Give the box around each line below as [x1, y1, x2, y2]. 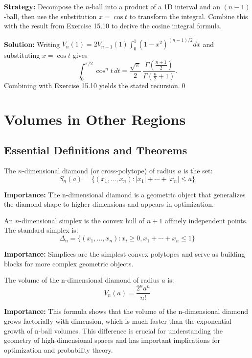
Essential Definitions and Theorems [4, 143, 187, 158]
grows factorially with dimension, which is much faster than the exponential [4, 315, 231, 326]
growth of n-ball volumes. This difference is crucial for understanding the [4, 325, 223, 335]
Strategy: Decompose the [4, 1, 83, 11]
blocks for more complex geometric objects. [4, 258, 134, 268]
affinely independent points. [164, 215, 248, 225]
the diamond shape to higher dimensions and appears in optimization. [4, 199, 214, 209]
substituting [4, 50, 40, 60]
